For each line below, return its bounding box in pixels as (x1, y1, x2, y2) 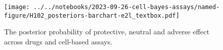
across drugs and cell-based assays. (4, 36, 113, 46)
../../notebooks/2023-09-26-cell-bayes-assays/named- (33, 4, 220, 11)
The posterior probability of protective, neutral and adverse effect (4, 26, 210, 37)
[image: (4, 4, 30, 11)
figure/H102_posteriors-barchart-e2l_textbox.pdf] (4, 12, 180, 19)
